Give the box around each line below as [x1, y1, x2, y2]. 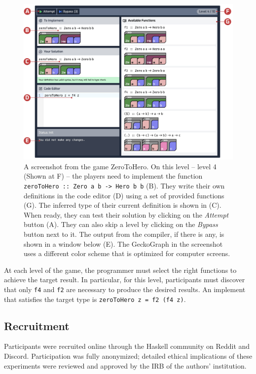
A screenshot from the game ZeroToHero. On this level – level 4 [24, 161, 217, 171]
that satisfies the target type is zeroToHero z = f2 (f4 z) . [4, 294, 186, 304]
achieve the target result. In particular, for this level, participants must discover [4, 274, 245, 285]
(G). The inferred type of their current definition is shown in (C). [24, 200, 221, 210]
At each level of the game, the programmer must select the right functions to [4, 264, 237, 275]
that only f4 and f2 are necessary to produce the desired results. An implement [4, 284, 246, 294]
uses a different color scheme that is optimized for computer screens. [24, 248, 230, 259]
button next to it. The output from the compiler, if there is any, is [24, 228, 224, 239]
